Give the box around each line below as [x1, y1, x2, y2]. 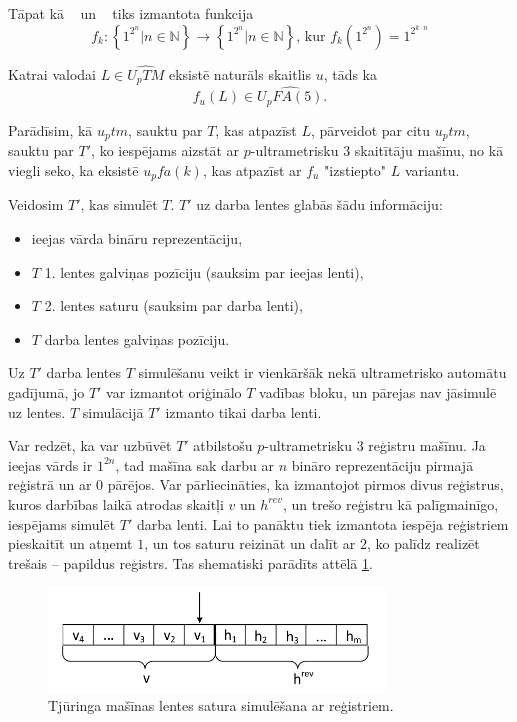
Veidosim [8, 194, 64, 215]
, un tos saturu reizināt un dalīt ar [144, 533, 356, 554]
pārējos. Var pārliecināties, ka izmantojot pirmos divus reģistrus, [107, 474, 504, 495]
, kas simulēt [80, 194, 158, 215]
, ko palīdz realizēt [366, 533, 480, 554]
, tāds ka [323, 63, 378, 84]
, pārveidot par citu [310, 119, 431, 140]
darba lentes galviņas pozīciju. [44, 328, 230, 349]
